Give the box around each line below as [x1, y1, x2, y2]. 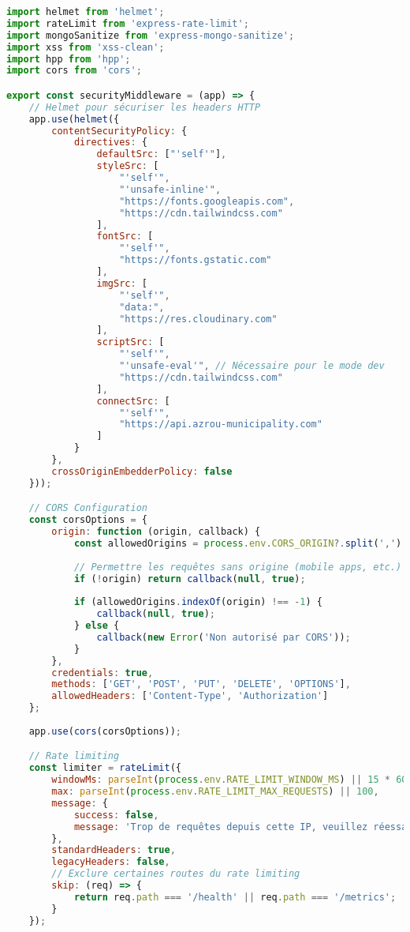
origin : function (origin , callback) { [51, 526, 261, 538]
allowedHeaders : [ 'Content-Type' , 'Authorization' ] [51, 690, 329, 702]
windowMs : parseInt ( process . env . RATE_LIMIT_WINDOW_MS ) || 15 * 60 [51, 774, 408, 786]
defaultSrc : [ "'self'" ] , [96, 148, 227, 160]
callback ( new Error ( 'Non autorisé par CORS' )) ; [96, 631, 351, 643]
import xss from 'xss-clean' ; [6, 41, 165, 53]
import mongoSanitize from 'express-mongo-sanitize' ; [6, 29, 295, 41]
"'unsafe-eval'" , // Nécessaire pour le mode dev [119, 360, 385, 372]
